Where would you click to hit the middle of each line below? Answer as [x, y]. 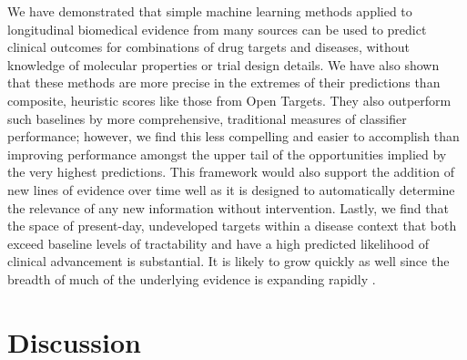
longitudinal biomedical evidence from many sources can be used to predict [217, 29]
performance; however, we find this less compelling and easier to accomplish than [233, 136]
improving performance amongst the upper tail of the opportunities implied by [227, 154]
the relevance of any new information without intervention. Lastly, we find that [228, 207]
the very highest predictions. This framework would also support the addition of [231, 172]
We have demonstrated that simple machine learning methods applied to [210, 11]
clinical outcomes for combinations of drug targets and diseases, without [208, 47]
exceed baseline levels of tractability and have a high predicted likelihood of [218, 243]
